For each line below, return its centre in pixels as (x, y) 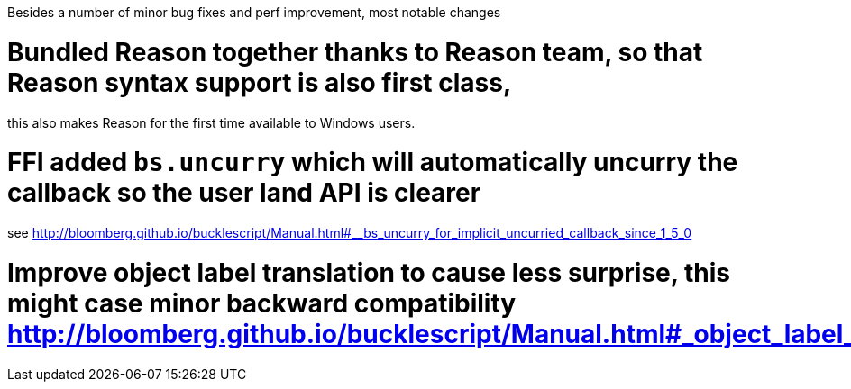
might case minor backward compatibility (262, 303)
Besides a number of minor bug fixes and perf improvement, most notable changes (254, 12)
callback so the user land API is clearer (244, 193)
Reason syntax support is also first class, (260, 82)
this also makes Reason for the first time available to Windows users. (211, 122)
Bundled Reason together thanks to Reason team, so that (355, 52)
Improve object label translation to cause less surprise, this (369, 272)
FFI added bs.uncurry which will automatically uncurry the (373, 163)
